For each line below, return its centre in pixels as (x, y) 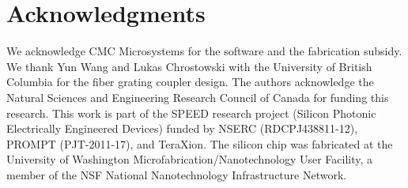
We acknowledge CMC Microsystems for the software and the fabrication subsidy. (204, 51)
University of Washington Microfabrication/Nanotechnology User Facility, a (190, 159)
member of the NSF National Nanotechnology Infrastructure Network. (177, 174)
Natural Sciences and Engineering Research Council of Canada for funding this (198, 97)
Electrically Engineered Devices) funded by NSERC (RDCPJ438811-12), (182, 128)
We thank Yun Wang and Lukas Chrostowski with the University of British (189, 66)
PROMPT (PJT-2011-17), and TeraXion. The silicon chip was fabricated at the (200, 143)
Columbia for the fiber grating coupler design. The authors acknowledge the (190, 82)
